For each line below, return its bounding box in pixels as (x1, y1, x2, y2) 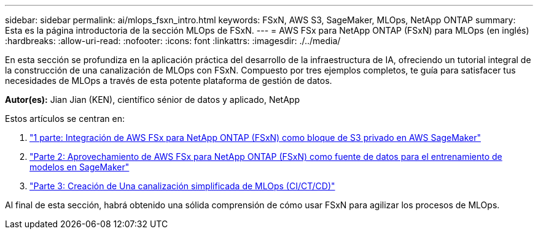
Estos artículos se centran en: (5, 113, 125, 124)
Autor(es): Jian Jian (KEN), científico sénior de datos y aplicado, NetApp (5, 94, 300, 105)
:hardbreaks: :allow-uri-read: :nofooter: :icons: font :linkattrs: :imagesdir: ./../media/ (5, 36, 341, 46)
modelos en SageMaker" (29, 162, 130, 172)
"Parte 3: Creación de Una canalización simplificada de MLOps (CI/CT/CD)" (29, 181, 335, 191)
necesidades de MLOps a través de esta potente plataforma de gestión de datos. (5, 75, 332, 86)
